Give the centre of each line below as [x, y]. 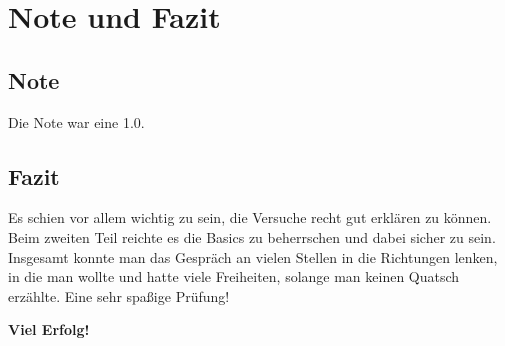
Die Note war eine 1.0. [76, 121]
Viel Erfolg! [49, 329]
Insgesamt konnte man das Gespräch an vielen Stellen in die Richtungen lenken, [253, 256]
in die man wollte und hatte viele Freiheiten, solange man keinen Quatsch [234, 276]
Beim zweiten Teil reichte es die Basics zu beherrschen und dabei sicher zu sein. [252, 236]
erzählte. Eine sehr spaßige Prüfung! [119, 295]
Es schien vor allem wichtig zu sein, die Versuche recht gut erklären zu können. [250, 217]
